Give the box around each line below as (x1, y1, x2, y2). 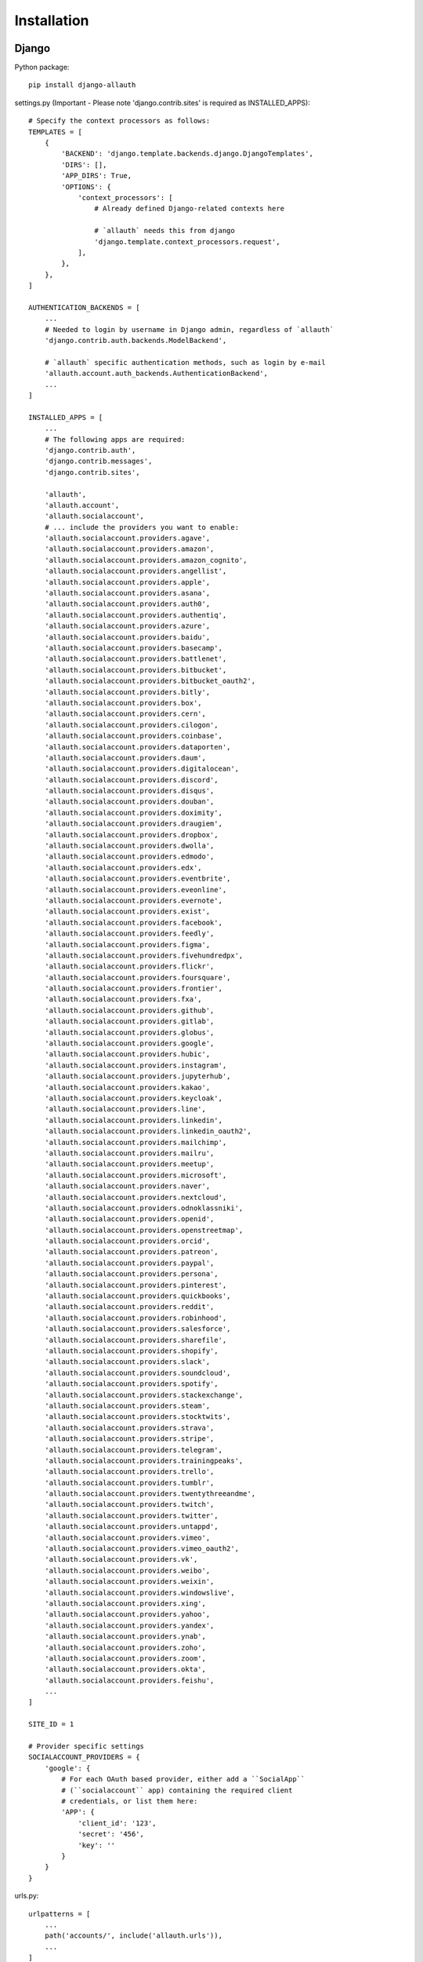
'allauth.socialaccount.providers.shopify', (44, 1346, 219, 1355)
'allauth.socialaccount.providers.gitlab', (44, 1017, 215, 1026)
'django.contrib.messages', (44, 457, 153, 466)
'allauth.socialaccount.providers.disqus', (44, 786, 215, 796)
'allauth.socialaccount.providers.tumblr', (44, 1478, 215, 1487)
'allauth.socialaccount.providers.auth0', (44, 600, 211, 608)
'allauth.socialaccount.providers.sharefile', (44, 1335, 227, 1344)
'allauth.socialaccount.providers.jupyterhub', (44, 1072, 231, 1081)
